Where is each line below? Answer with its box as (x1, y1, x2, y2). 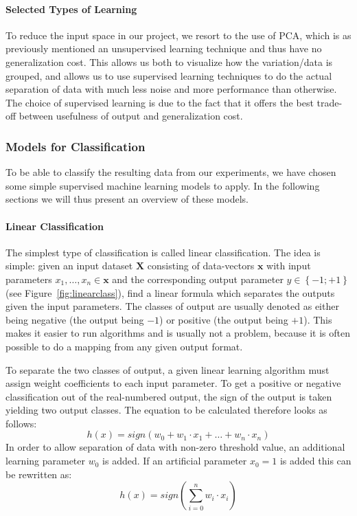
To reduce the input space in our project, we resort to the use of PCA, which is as (5, 27, 352, 42)
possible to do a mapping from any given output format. (5, 339, 243, 353)
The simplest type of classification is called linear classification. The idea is (5, 245, 321, 259)
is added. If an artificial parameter (102, 453, 247, 468)
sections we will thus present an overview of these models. (5, 192, 249, 206)
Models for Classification (5, 137, 146, 155)
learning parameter (5, 453, 86, 468)
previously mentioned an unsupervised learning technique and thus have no (5, 41, 322, 56)
